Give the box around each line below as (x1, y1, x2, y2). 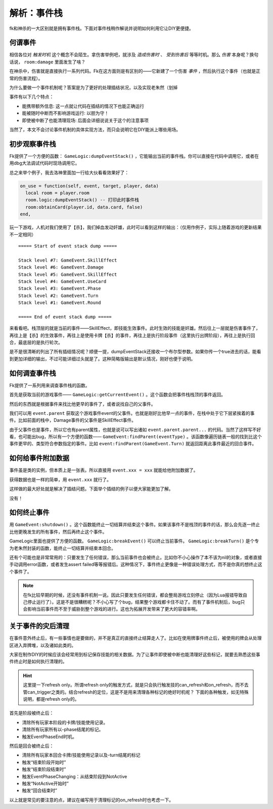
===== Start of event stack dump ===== (18, 243, 117, 249)
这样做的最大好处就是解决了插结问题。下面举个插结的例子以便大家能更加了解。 (9, 486, 173, 492)
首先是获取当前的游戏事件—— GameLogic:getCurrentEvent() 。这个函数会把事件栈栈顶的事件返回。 (9, 392, 226, 398)
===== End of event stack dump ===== (18, 314, 112, 320)
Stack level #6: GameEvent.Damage (18, 265, 104, 270)
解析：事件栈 (9, 8, 63, 19)
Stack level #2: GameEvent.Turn (18, 292, 99, 299)
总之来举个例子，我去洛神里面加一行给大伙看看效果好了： (9, 169, 129, 176)
